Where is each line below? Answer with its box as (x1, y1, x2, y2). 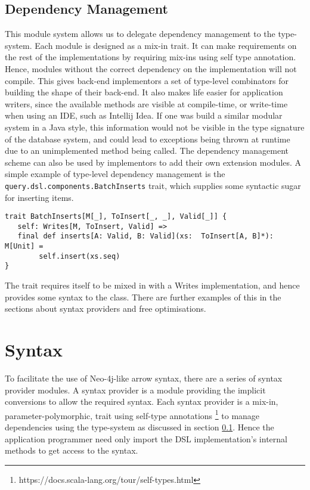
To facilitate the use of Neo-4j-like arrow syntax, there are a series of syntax (5, 372, 283, 384)
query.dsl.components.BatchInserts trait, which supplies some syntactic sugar (5, 179, 301, 191)
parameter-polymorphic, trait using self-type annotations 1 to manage (5, 407, 260, 421)
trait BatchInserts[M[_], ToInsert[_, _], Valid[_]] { (5, 212, 227, 221)
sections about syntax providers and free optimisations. (5, 302, 206, 315)
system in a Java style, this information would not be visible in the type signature (5, 120, 305, 133)
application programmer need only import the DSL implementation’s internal (5, 432, 287, 445)
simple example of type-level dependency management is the (5, 168, 225, 180)
